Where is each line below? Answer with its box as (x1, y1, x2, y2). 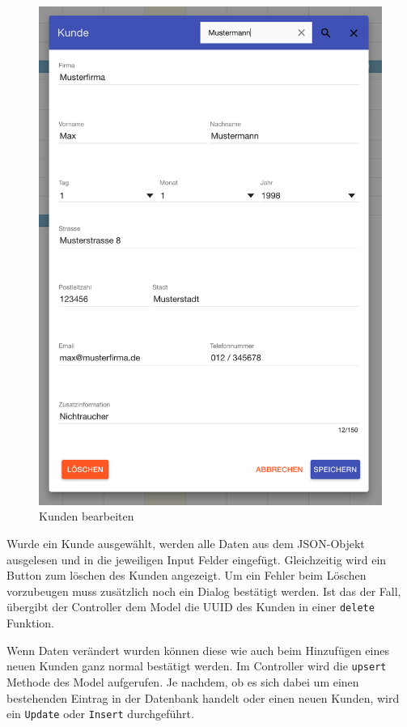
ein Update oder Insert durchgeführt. (6, 705, 194, 722)
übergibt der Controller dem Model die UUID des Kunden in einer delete (6, 598, 375, 615)
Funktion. (6, 614, 54, 631)
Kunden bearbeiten (39, 508, 134, 525)
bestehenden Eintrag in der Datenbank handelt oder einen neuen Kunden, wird (6, 689, 400, 706)
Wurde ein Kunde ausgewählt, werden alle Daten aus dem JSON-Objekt (6, 535, 365, 552)
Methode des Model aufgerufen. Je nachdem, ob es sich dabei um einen (6, 673, 359, 690)
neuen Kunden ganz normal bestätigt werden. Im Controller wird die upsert (6, 657, 387, 674)
